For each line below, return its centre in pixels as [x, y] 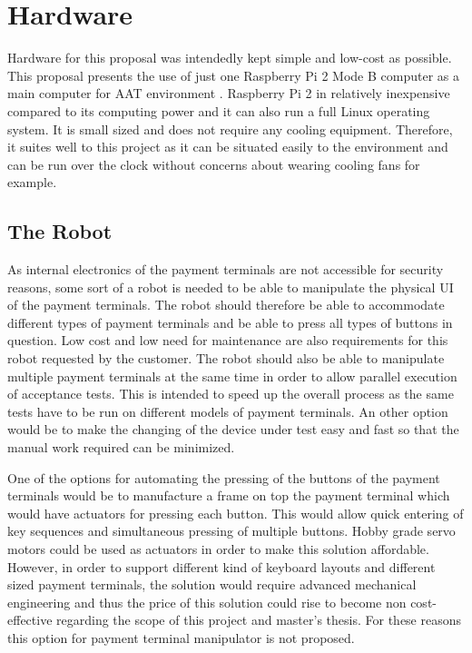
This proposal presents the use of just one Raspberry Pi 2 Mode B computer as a [233, 75]
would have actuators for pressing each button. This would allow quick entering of [236, 513]
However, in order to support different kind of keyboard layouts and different [221, 566]
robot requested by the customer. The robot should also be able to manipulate [226, 358]
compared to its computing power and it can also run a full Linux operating [219, 110]
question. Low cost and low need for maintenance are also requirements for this [228, 340]
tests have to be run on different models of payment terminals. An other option [228, 411]
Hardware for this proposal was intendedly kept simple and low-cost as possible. [230, 58]
